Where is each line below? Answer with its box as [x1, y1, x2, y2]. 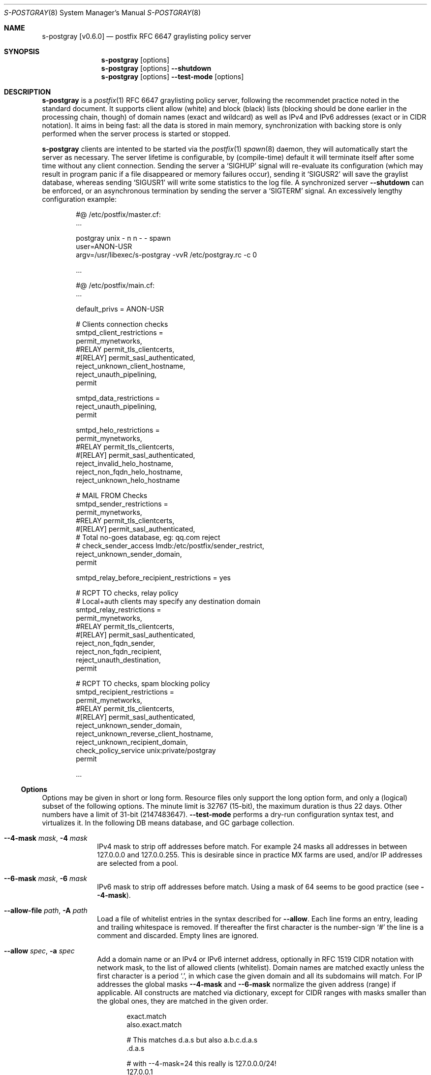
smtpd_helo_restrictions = [76, 426, 160, 434]
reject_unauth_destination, [76, 656, 161, 664]
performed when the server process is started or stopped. [42, 129, 231, 138]
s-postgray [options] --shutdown [101, 64, 212, 72]
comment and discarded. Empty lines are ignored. [97, 931, 259, 940]
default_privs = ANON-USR [76, 305, 164, 313]
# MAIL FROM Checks [76, 491, 148, 500]
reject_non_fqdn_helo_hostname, [76, 468, 183, 476]
